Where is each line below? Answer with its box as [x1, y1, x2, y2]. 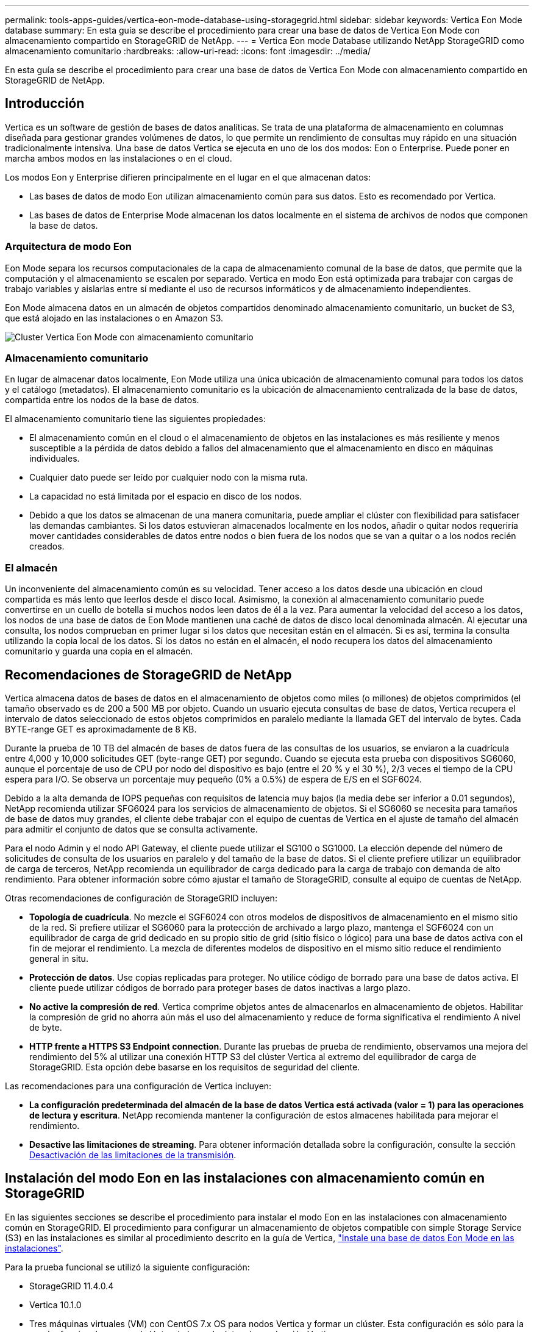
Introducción [5, 96, 85, 112]
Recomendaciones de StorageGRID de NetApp [5, 667, 292, 682]
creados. [29, 541, 65, 552]
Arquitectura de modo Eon [5, 240, 132, 253]
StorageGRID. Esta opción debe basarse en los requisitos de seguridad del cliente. [29, 1061, 360, 1072]
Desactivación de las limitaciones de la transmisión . [29, 1149, 237, 1160]
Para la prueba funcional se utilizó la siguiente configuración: [5, 1261, 250, 1272]
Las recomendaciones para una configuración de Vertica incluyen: [5, 1080, 272, 1091]
